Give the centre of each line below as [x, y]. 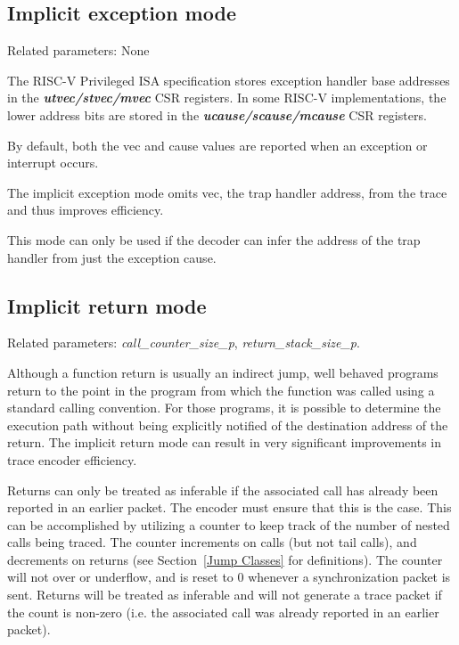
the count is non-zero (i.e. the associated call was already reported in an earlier [223, 612]
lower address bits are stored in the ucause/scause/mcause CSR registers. [217, 114]
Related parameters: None [78, 50]
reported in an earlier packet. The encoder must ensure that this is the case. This [229, 507]
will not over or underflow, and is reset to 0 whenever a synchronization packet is [229, 577]
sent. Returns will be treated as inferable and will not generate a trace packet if [225, 595]
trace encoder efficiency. [72, 459]
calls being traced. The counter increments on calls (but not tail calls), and [212, 542]
